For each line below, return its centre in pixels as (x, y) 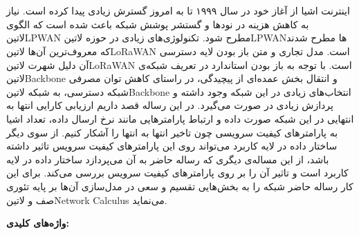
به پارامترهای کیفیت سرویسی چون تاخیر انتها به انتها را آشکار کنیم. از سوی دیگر (172, 132)
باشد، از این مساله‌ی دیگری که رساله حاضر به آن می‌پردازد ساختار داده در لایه (168, 159)
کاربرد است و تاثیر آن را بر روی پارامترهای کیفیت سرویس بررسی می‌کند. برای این (177, 173)
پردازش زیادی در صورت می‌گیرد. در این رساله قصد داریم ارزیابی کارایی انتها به (170, 105)
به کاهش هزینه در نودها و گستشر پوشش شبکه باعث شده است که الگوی (158, 24)
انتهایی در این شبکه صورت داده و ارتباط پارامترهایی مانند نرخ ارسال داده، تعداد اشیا (180, 118)
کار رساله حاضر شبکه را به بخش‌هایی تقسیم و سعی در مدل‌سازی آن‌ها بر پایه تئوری (180, 186)
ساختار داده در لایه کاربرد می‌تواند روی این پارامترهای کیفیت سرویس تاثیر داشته (172, 146)
